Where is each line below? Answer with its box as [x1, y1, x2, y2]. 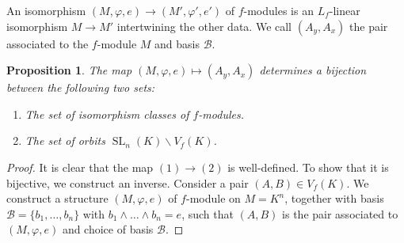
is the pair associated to [282, 205, 398, 222]
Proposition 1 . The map [6, 62, 132, 78]
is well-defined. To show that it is [227, 158, 389, 175]
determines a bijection [259, 62, 367, 78]
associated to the [6, 35, 89, 51]
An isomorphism [6, 2, 86, 18]
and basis [154, 35, 200, 51]
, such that [181, 205, 234, 222]
